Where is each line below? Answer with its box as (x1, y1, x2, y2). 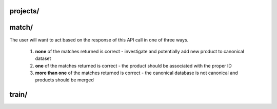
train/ (9, 90, 28, 99)
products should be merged (35, 77, 94, 83)
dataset (35, 55, 51, 61)
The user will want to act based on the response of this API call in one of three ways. (9, 36, 189, 43)
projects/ (9, 7, 39, 15)
